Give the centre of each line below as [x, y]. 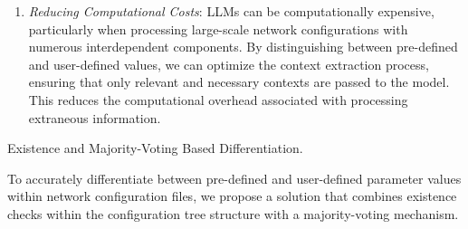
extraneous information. [95, 117]
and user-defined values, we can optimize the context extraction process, [229, 64]
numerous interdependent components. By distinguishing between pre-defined [243, 47]
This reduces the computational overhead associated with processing [218, 99]
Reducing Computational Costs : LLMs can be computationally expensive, [231, 11]
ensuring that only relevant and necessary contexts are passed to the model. [239, 82]
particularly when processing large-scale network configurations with [218, 29]
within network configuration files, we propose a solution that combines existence [232, 196]
